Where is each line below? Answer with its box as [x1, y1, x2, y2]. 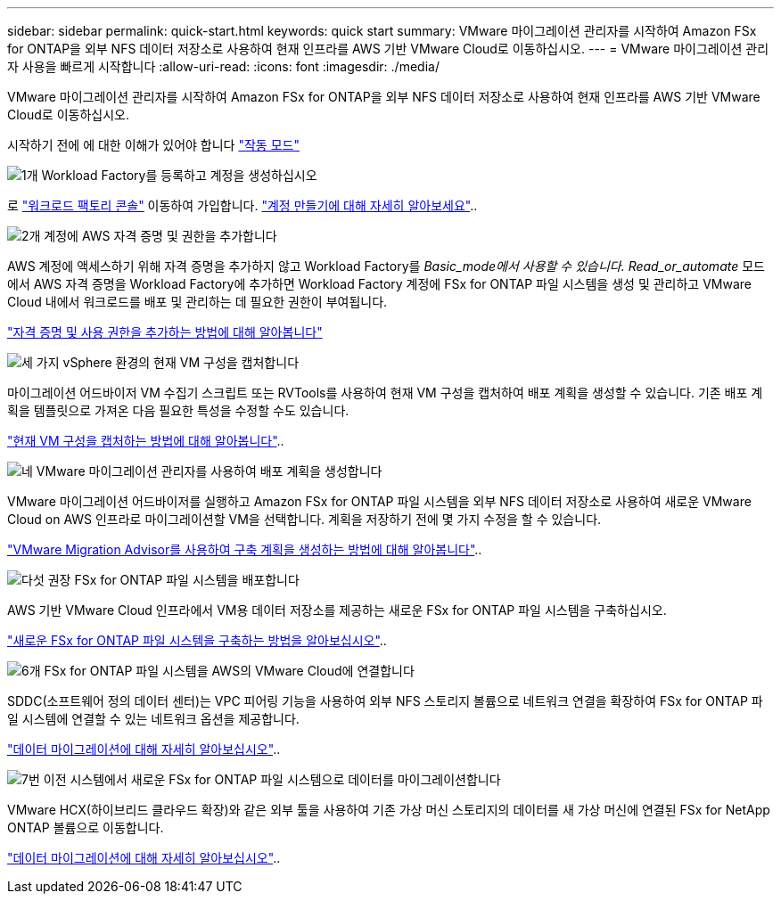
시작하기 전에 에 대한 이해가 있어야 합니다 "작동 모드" [7, 137, 300, 152]
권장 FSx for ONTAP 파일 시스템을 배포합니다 [47, 572, 300, 587]
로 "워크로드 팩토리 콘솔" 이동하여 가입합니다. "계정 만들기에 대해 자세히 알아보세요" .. [7, 198, 478, 213]
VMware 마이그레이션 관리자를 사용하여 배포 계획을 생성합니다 [36, 463, 382, 479]
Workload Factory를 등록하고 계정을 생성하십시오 [41, 168, 317, 183]
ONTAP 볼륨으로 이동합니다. [7, 820, 164, 835]
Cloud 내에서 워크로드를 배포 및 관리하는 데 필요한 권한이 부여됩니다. [7, 294, 388, 309]
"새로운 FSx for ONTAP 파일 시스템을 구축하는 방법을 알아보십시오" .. [7, 633, 387, 648]
